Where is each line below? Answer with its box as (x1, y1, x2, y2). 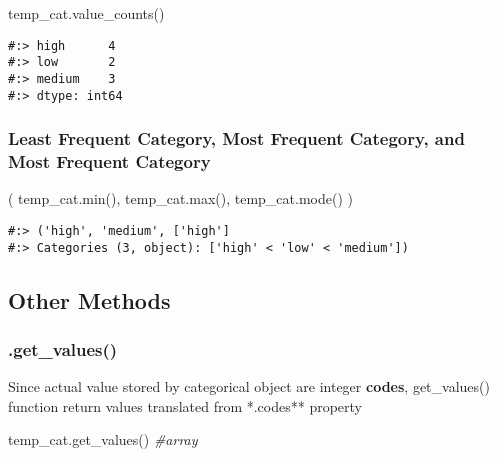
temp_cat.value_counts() (8, 3, 165, 23)
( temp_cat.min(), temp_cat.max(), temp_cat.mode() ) (8, 188, 353, 209)
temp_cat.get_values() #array (8, 429, 198, 450)
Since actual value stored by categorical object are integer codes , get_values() (8, 376, 490, 397)
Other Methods (8, 284, 171, 315)
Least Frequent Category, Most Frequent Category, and (8, 126, 465, 151)
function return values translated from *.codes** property (8, 395, 363, 416)
